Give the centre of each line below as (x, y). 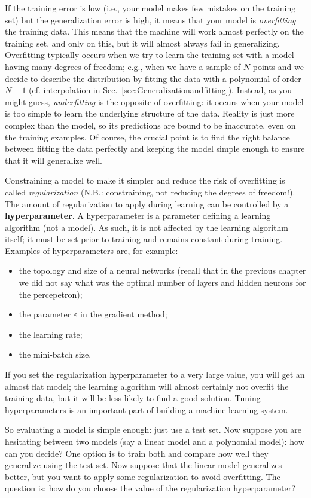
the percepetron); (51, 294)
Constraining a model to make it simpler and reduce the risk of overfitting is (145, 180)
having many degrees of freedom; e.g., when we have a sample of (123, 66)
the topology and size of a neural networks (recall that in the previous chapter (162, 271)
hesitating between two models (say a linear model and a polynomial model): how (155, 441)
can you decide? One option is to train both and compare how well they (137, 453)
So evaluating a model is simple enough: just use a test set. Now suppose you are (153, 430)
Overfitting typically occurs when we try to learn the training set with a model (150, 55)
